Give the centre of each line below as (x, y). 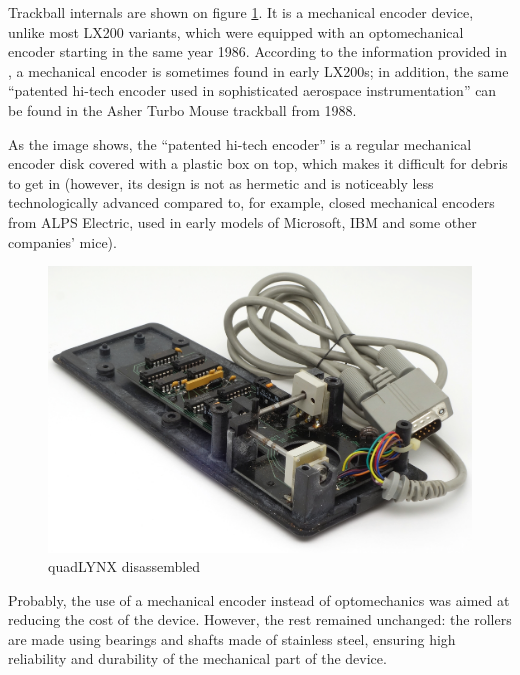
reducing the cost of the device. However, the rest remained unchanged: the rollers (260, 619)
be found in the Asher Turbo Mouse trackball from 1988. (182, 109)
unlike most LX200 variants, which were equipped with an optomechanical (236, 31)
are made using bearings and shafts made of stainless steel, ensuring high (232, 638)
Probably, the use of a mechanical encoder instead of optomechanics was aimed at (259, 599)
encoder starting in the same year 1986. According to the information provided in (257, 51)
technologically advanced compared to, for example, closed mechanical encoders (251, 202)
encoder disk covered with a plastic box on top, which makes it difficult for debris (258, 163)
